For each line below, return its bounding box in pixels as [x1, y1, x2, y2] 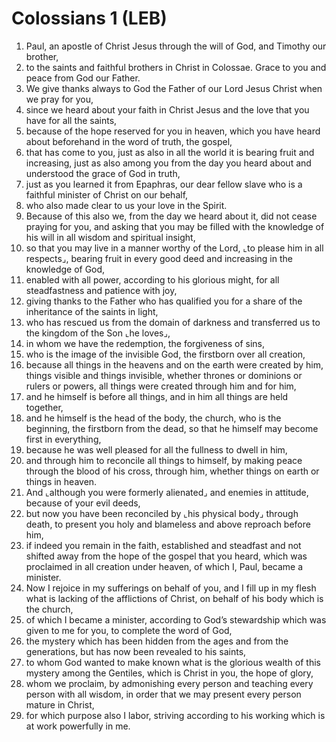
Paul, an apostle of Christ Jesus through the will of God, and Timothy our [25, 40, 327, 52]
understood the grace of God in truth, [25, 167, 181, 179]
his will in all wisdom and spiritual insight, [25, 231, 196, 243]
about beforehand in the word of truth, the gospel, [25, 135, 233, 147]
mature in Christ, [25, 698, 95, 711]
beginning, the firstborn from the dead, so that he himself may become [25, 422, 319, 434]
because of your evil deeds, [25, 497, 141, 509]
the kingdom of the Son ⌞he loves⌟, [25, 327, 171, 339]
